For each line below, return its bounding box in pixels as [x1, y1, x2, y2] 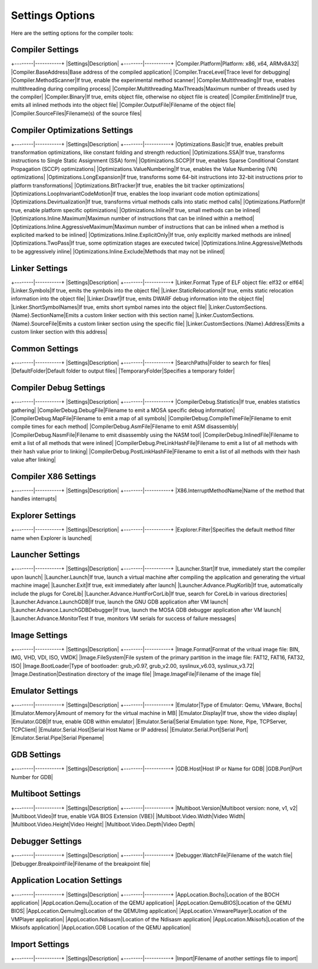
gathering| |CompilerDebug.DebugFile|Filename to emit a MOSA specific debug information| [11, 407, 235, 414]
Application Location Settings [11, 875, 122, 885]
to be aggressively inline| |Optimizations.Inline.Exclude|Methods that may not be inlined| [11, 248, 225, 255]
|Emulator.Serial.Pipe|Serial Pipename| [11, 734, 104, 741]
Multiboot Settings [11, 789, 81, 799]
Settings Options [11, 9, 95, 22]
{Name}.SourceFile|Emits [11, 320, 72, 327]
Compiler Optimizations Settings [11, 125, 134, 135]
